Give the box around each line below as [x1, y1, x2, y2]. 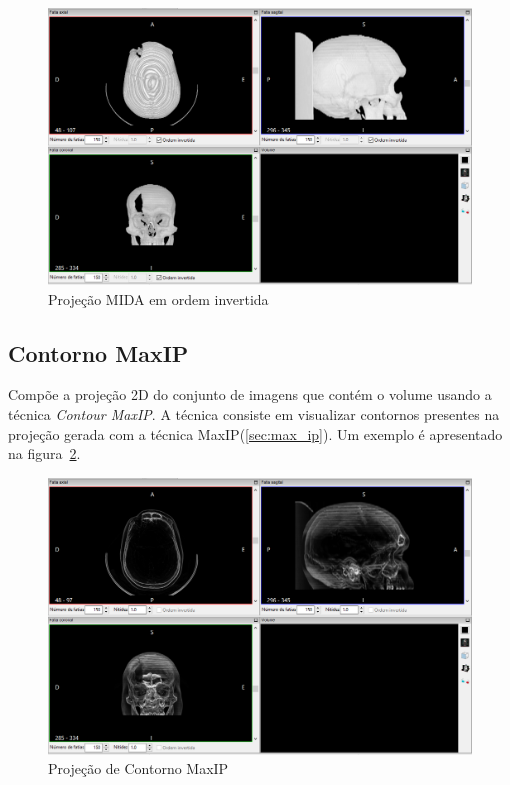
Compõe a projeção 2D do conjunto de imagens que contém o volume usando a [8, 384, 492, 405]
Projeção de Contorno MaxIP [48, 758, 229, 779]
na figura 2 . [8, 443, 81, 464]
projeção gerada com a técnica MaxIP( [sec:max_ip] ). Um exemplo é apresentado [8, 423, 503, 444]
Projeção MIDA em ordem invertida [48, 288, 269, 309]
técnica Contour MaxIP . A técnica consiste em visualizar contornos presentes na [8, 403, 500, 424]
